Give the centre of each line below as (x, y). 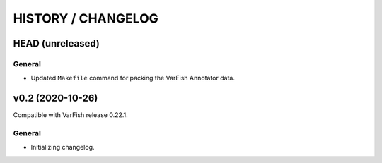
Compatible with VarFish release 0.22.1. (71, 115)
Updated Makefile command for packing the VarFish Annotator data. (133, 78)
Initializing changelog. (63, 147)
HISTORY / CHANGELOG (86, 18)
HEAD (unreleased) (57, 43)
